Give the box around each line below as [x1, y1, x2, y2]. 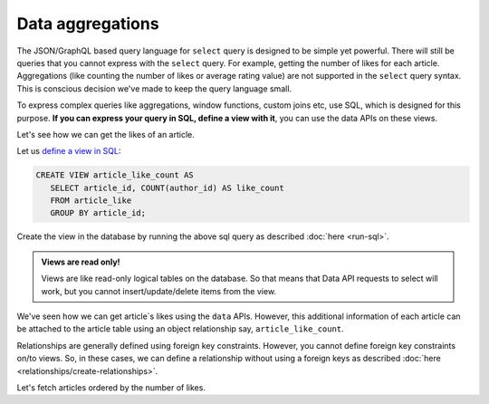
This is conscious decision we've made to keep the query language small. [16, 82, 292, 94]
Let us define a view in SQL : [16, 146, 121, 157]
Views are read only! [41, 256, 121, 267]
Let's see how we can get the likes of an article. [16, 129, 195, 139]
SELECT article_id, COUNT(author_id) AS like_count [50, 182, 284, 193]
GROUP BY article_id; [50, 208, 147, 218]
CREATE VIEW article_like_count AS [35, 170, 194, 180]
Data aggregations [16, 14, 159, 34]
